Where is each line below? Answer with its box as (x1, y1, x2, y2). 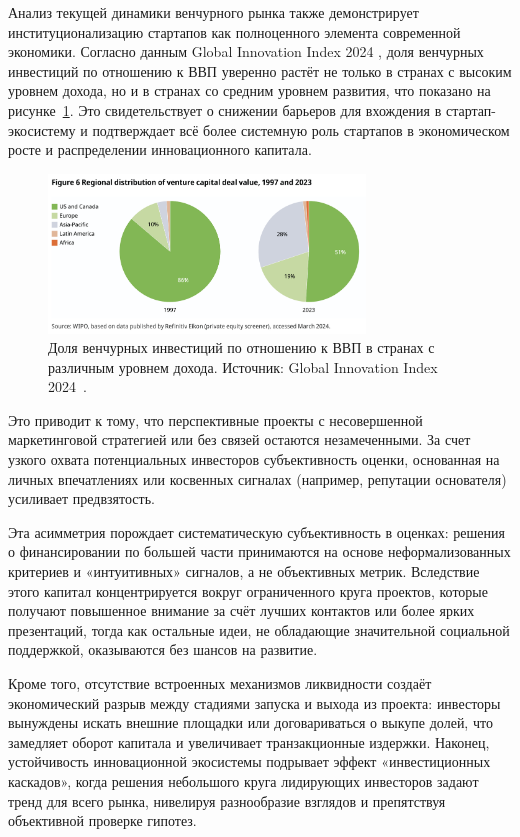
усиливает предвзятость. (8, 488, 155, 509)
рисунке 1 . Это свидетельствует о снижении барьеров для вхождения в (8, 99, 442, 120)
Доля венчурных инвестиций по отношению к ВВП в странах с (48, 337, 435, 358)
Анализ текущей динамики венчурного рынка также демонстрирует (8, 2, 419, 22)
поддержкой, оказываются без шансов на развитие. (8, 639, 318, 660)
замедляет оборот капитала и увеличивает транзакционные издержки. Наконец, (8, 731, 490, 752)
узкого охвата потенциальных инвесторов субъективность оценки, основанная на (8, 449, 500, 470)
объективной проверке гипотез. (8, 810, 197, 831)
